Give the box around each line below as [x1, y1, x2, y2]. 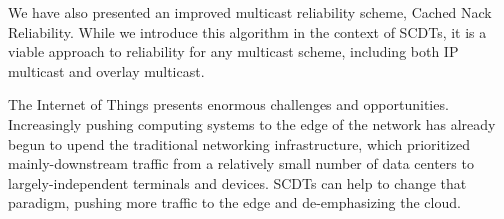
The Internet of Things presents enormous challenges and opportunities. [8, 94, 449, 115]
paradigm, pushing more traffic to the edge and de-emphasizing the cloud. [8, 192, 461, 213]
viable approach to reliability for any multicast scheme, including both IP [8, 41, 459, 62]
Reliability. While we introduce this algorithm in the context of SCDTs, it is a [8, 21, 487, 42]
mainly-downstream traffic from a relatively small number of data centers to [8, 153, 474, 174]
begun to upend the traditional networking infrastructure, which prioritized [8, 133, 471, 154]
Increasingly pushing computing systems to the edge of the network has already [8, 113, 496, 134]
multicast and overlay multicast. [8, 60, 205, 81]
